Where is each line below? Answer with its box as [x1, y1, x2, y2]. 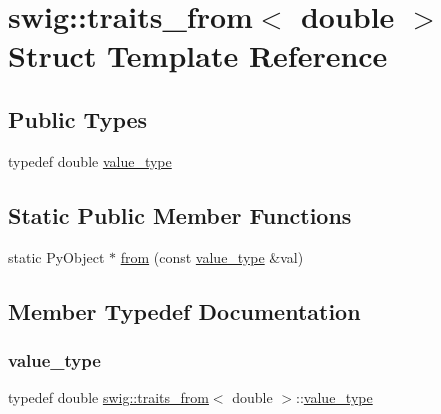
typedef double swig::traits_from [8, 387, 209, 408]
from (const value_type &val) [120, 246, 304, 267]
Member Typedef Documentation [8, 295, 361, 326]
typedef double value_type [8, 150, 172, 171]
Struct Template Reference [8, 35, 388, 76]
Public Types [8, 103, 148, 134]
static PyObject [8, 246, 105, 267]
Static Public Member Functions [8, 199, 352, 230]
